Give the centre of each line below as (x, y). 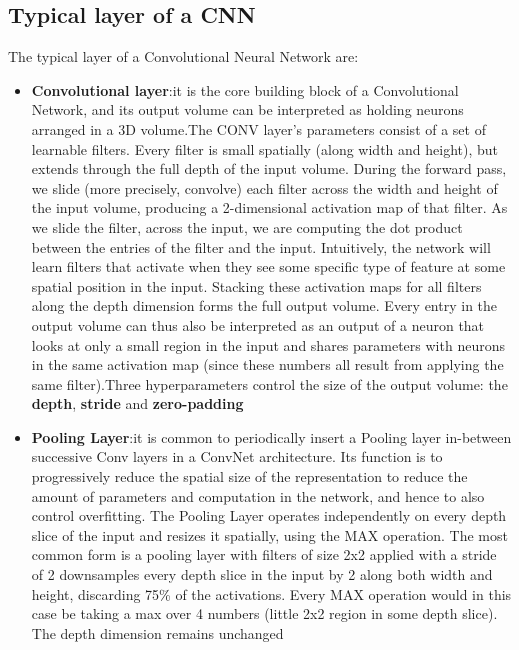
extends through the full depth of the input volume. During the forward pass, (269, 168)
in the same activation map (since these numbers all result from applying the (267, 364)
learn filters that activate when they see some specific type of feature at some (268, 266)
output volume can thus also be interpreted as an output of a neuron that (258, 324)
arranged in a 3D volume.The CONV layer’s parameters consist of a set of (258, 128)
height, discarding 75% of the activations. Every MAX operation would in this (271, 593)
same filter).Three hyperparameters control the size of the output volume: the (269, 383)
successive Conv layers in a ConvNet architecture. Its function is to (237, 456)
